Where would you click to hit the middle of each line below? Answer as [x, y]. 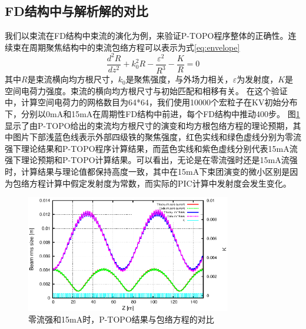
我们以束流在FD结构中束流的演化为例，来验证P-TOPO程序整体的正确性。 [147, 36]
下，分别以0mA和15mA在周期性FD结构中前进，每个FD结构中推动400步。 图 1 [152, 114]
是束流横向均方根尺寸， [73, 79]
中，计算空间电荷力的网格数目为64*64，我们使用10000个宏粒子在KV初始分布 [151, 102]
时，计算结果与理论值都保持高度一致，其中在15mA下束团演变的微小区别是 [147, 172]
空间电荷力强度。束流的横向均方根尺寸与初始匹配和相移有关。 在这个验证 [146, 90]
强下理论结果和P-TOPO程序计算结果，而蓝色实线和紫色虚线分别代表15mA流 [151, 148]
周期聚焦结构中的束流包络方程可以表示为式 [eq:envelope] [134, 47]
